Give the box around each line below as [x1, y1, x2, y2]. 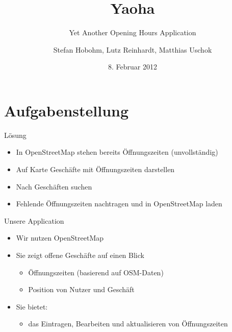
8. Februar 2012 [108, 61, 157, 72]
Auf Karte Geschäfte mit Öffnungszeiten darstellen [16, 164, 175, 175]
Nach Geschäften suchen [16, 181, 92, 192]
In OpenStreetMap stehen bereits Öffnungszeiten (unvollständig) [16, 147, 218, 157]
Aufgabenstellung [4, 100, 129, 121]
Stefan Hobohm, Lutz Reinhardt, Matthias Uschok [53, 44, 212, 55]
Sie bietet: [16, 301, 48, 312]
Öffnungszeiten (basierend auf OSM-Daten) [28, 267, 164, 277]
